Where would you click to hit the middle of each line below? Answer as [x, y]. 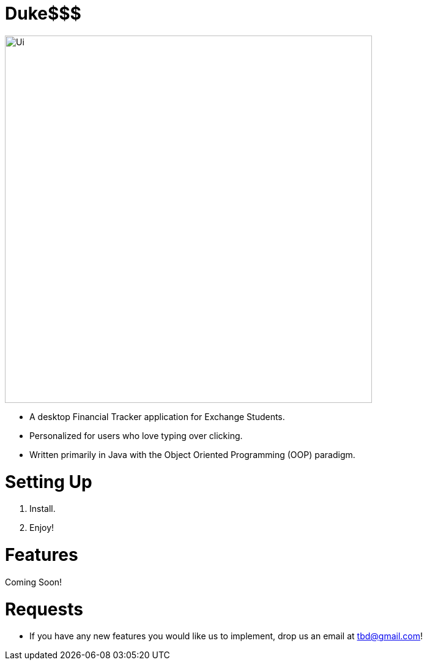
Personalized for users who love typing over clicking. [136, 435]
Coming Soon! [34, 582]
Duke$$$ [43, 13]
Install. [43, 509]
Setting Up [49, 482]
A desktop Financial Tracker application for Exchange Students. [157, 416]
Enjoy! [42, 528]
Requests [44, 609]
